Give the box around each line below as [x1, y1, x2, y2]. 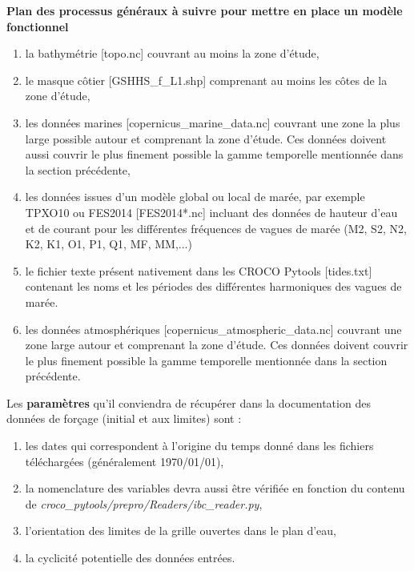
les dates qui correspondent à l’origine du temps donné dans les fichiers [25, 437, 374, 454]
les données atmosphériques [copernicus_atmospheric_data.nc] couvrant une [25, 320, 402, 337]
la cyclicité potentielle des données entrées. [25, 549, 235, 566]
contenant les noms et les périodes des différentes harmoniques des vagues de [25, 278, 402, 295]
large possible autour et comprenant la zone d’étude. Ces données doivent [25, 130, 387, 147]
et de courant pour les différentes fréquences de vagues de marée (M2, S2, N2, [25, 219, 407, 236]
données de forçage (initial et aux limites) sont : [6, 410, 242, 427]
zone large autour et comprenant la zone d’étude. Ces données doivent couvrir [25, 336, 408, 353]
